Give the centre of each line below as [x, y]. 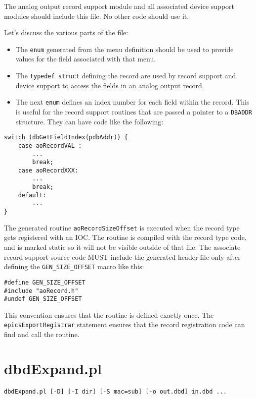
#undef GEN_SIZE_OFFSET [43, 299]
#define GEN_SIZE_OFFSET [45, 282]
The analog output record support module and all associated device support [119, 6]
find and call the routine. [42, 334]
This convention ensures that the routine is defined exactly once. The [109, 314]
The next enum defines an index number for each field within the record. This [132, 102]
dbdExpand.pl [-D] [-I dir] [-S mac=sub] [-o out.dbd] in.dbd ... [116, 391]
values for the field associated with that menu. [86, 59]
